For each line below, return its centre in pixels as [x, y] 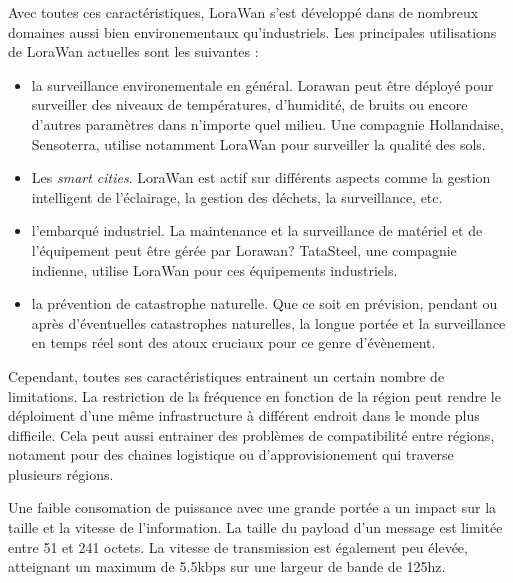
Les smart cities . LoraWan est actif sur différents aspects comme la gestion [261, 177]
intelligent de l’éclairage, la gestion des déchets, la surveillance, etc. [237, 196]
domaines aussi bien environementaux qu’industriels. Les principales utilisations [252, 31]
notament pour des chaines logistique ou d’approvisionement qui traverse [231, 454]
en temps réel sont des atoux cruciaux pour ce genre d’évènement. [233, 342]
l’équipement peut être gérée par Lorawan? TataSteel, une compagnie [244, 249]
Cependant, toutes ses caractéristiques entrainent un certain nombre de [226, 375]
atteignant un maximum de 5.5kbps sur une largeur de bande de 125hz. [227, 566]
